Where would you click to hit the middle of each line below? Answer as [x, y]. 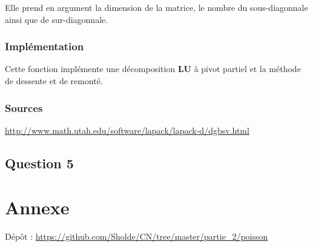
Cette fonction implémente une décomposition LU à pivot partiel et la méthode [153, 69]
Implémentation [44, 46]
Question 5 [39, 163]
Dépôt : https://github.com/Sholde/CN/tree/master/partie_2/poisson [137, 236]
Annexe [37, 207]
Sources [24, 107]
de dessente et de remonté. [54, 81]
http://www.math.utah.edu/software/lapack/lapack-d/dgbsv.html [127, 130]
